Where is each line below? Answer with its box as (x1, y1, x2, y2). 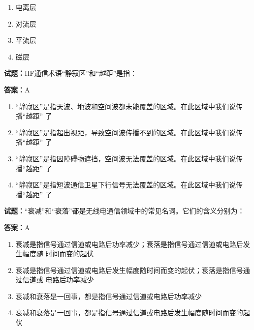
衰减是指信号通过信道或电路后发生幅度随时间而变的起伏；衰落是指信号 (15, 265, 243, 275)
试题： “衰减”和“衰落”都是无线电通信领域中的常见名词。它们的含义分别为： (4, 206, 245, 216)
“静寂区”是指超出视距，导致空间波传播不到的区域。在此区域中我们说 (15, 127, 236, 137)
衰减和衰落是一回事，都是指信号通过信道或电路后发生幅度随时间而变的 (15, 307, 243, 318)
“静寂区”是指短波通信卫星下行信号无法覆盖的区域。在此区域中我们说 (15, 180, 236, 190)
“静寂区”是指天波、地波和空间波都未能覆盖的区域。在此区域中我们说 (15, 101, 236, 111)
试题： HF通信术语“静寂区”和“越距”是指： (4, 68, 137, 78)
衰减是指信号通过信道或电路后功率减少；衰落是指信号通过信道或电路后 (15, 239, 243, 249)
